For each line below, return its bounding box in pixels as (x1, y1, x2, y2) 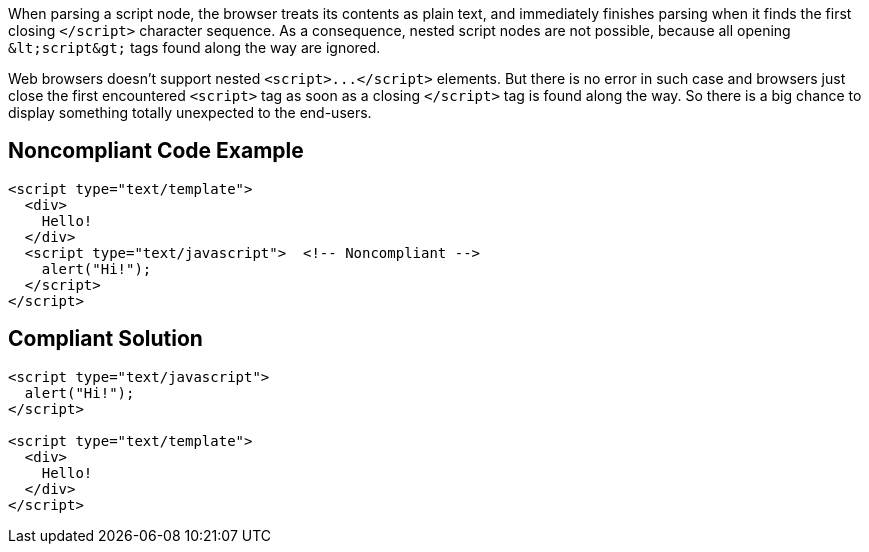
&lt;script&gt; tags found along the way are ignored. (8, 39, 381, 56)
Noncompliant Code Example (8, 138, 304, 164)
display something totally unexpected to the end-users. (8, 104, 372, 121)
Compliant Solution (8, 326, 203, 352)
